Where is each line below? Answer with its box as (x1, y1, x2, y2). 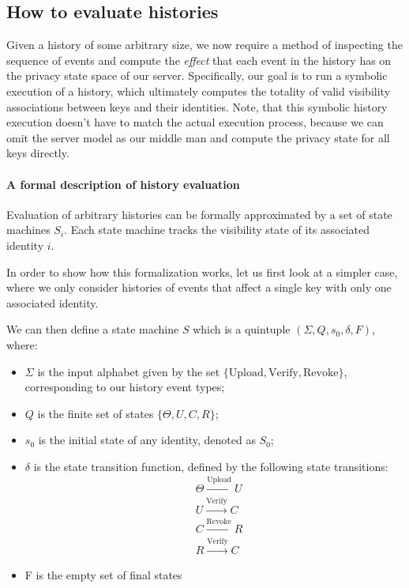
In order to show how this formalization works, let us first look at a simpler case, (6, 263, 398, 280)
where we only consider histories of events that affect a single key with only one (6, 279, 392, 296)
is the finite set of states (37, 405, 154, 421)
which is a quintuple (193, 321, 291, 337)
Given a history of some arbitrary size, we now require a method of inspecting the (6, 36, 403, 53)
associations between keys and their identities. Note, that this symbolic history (6, 98, 388, 115)
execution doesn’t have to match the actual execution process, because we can (6, 114, 384, 130)
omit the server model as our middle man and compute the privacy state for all (6, 129, 390, 145)
